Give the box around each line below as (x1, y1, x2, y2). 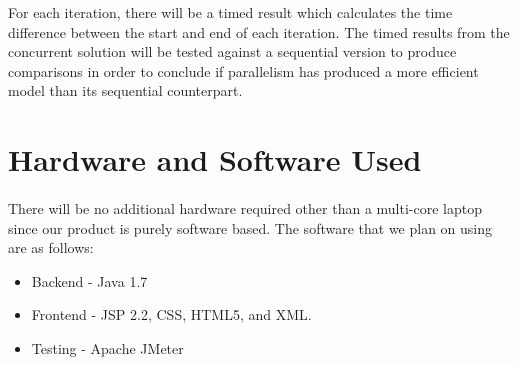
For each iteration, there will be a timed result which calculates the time (8, 2, 453, 22)
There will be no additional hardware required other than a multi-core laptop (8, 197, 482, 218)
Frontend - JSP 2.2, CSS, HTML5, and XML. (31, 304, 312, 325)
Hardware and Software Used (8, 139, 422, 180)
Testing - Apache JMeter (31, 337, 184, 358)
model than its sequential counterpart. (8, 80, 243, 101)
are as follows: (8, 237, 94, 258)
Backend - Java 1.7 (31, 270, 148, 291)
